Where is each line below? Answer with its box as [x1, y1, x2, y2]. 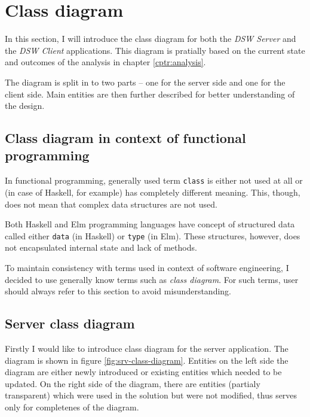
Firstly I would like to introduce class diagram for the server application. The [5, 342, 288, 354]
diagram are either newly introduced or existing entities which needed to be [5, 366, 282, 378]
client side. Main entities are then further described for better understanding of [5, 87, 295, 100]
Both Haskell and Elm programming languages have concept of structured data [5, 218, 295, 230]
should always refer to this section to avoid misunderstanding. [5, 285, 231, 297]
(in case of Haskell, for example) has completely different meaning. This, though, [5, 185, 300, 198]
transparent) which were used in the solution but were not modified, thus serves [5, 389, 297, 401]
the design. [5, 99, 45, 112]
